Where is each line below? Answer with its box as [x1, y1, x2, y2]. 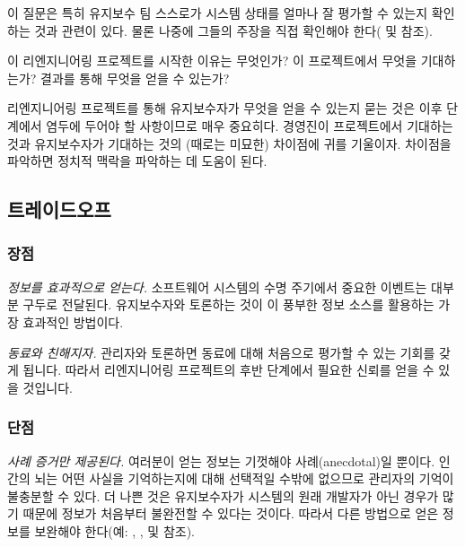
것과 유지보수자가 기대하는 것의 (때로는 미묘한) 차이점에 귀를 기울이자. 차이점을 [7, 134, 452, 152]
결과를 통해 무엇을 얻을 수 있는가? [40, 68, 230, 87]
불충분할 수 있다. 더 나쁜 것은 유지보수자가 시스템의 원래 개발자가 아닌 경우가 [7, 486, 439, 505]
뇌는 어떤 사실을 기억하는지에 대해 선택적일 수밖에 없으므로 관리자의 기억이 [34, 469, 454, 488]
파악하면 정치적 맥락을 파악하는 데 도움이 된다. [7, 152, 268, 170]
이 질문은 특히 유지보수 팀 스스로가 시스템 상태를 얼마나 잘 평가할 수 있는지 [7, 4, 428, 22]
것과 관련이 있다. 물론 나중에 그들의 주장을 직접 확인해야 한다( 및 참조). [34, 21, 433, 39]
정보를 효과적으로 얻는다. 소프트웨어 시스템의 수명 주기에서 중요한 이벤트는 [7, 277, 427, 296]
